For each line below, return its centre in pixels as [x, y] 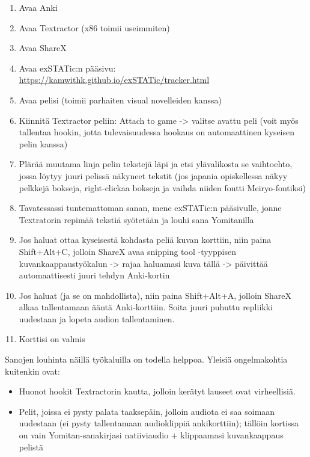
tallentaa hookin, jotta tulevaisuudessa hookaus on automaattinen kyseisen [157, 132]
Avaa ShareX [43, 48]
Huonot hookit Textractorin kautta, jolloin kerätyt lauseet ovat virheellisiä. [157, 391]
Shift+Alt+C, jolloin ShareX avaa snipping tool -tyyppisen [127, 251]
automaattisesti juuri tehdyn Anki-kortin [94, 275]
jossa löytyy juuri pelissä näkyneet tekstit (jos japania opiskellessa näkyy [153, 175]
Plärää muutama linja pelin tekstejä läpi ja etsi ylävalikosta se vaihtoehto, [156, 164]
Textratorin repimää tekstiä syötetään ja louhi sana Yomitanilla [136, 219]
